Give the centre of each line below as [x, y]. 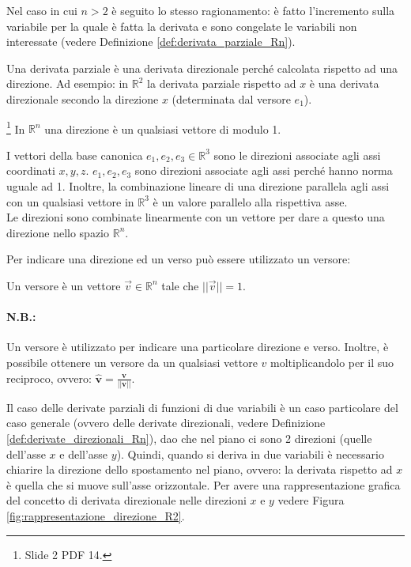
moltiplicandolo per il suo [332, 362]
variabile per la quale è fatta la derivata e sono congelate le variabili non [182, 26]
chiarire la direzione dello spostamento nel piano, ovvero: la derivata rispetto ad [200, 469]
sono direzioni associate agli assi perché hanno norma [264, 170]
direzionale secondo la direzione [83, 98]
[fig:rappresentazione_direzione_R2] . [96, 516]
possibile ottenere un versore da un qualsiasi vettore [132, 362]
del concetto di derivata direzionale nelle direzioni [126, 500]
